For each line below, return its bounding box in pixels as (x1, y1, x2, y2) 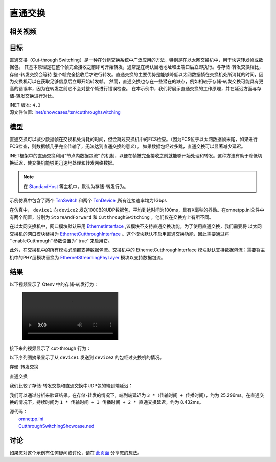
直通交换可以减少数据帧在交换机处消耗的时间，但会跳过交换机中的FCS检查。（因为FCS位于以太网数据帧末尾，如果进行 (9, 136, 258, 142)
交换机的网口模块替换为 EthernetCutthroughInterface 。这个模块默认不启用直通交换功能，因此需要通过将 (9, 230, 229, 237)
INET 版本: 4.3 (9, 102, 41, 108)
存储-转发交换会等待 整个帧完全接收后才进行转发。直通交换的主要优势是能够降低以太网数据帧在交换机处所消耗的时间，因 (9, 71, 264, 77)
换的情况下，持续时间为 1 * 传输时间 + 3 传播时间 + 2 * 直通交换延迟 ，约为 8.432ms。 (9, 399, 204, 405)
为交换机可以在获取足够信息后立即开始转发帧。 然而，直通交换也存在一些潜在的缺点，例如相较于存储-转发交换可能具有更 (9, 78, 264, 84)
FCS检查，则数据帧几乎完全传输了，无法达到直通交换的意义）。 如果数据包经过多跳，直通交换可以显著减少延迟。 (9, 143, 246, 149)
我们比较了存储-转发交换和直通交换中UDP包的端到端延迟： (9, 382, 133, 388)
